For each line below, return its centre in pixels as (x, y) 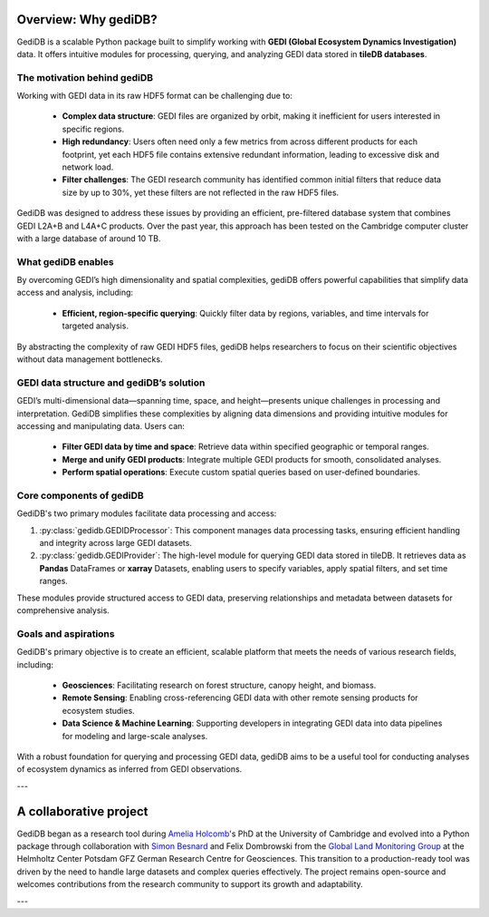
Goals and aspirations (66, 633)
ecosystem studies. (98, 710)
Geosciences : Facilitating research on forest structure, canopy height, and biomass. (219, 685)
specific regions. (93, 129)
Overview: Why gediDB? (87, 20)
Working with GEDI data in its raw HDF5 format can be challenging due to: (155, 96)
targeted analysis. (95, 326)
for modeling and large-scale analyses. (135, 736)
